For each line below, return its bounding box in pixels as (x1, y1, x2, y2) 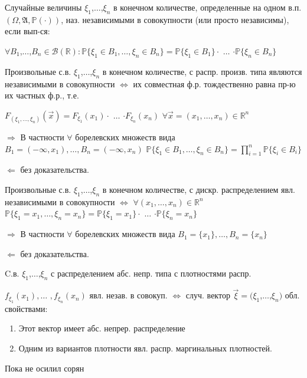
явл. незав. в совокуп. (89, 289, 168, 301)
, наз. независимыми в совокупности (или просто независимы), (61, 13, 289, 25)
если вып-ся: (5, 25, 50, 37)
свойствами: (5, 302, 48, 314)
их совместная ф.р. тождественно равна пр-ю (133, 77, 296, 90)
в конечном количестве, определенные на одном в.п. (113, 1, 302, 13)
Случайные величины (5, 1, 82, 13)
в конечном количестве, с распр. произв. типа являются (102, 65, 302, 77)
